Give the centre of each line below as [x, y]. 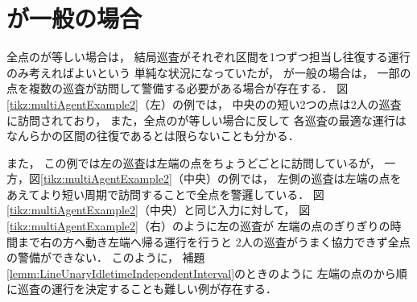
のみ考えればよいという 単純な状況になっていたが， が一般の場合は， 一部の [209, 72]
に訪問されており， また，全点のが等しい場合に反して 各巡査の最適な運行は [206, 120]
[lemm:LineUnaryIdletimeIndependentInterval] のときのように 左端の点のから [201, 273]
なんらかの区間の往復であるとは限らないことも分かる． [153, 136]
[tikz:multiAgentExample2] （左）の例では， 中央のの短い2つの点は [179, 103]
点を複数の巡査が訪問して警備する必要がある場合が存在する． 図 [178, 88]
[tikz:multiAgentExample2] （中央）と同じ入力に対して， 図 [159, 210]
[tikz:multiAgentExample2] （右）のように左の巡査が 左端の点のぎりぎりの [198, 226]
